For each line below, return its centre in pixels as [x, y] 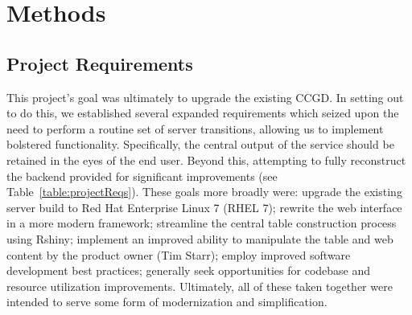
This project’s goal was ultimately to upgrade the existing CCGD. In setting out [205, 97]
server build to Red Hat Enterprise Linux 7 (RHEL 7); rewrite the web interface [204, 207]
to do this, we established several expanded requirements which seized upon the [203, 113]
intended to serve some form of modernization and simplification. [167, 302]
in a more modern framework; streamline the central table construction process [202, 223]
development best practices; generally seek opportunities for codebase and [189, 270]
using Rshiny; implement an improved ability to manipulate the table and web [200, 238]
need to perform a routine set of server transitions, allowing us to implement [195, 128]
